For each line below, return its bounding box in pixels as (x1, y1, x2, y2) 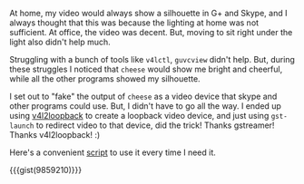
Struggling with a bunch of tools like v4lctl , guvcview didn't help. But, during (9, 54, 295, 64)
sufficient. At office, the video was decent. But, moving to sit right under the (9, 27, 293, 37)
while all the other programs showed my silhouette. (9, 73, 201, 84)
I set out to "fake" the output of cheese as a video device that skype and (9, 91, 278, 102)
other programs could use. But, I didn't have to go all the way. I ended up (9, 101, 281, 111)
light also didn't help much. (9, 36, 111, 47)
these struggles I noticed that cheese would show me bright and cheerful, (9, 63, 283, 74)
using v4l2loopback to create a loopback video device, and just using (9, 111, 270, 121)
